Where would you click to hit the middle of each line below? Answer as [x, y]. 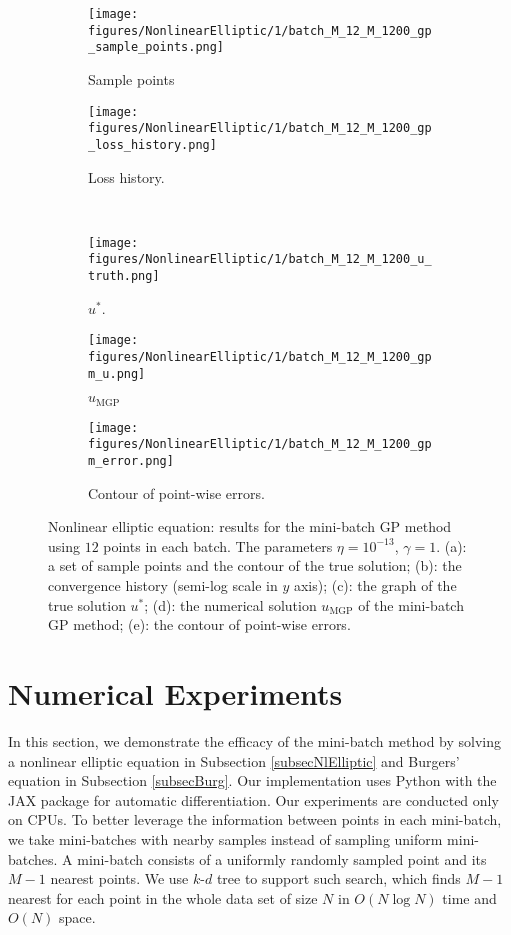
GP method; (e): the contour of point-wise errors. [199, 624]
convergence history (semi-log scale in [163, 585]
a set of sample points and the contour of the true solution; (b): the [255, 565]
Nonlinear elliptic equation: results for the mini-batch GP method [250, 526]
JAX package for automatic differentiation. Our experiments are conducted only [253, 799]
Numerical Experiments [175, 693]
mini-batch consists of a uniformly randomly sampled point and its [282, 858]
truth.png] [124, 276]
